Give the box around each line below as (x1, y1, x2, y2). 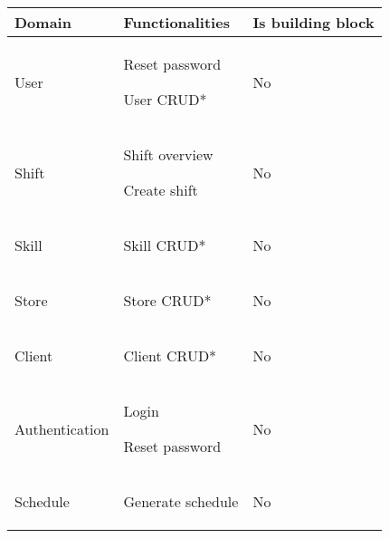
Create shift (123, 179, 198, 200)
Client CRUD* (123, 345, 217, 366)
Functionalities (123, 12, 230, 33)
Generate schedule (123, 491, 239, 512)
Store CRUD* (123, 290, 212, 311)
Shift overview (123, 144, 213, 165)
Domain (14, 12, 71, 33)
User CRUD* (123, 89, 207, 110)
